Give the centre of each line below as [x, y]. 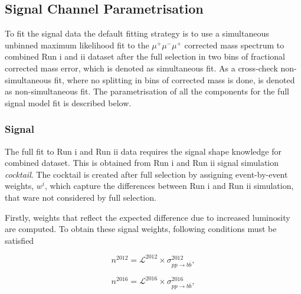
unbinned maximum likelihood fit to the [77, 45]
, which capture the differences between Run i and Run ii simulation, [169, 186]
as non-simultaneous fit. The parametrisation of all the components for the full [147, 91]
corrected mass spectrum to [234, 45]
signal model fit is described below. [68, 102]
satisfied [19, 240]
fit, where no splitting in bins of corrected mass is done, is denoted [174, 79]
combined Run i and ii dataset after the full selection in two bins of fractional [145, 56]
